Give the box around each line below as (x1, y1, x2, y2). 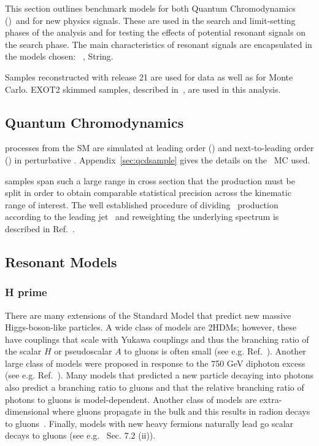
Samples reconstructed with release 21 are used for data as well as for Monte (5, 70, 293, 83)
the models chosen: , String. (5, 50, 113, 63)
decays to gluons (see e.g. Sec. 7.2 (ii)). (5, 429, 156, 442)
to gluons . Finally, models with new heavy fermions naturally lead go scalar (5, 417, 294, 429)
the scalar (5, 345, 42, 358)
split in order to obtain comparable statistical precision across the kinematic (5, 186, 291, 199)
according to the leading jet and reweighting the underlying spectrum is (5, 210, 279, 223)
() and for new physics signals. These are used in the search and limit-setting (5, 14, 296, 26)
